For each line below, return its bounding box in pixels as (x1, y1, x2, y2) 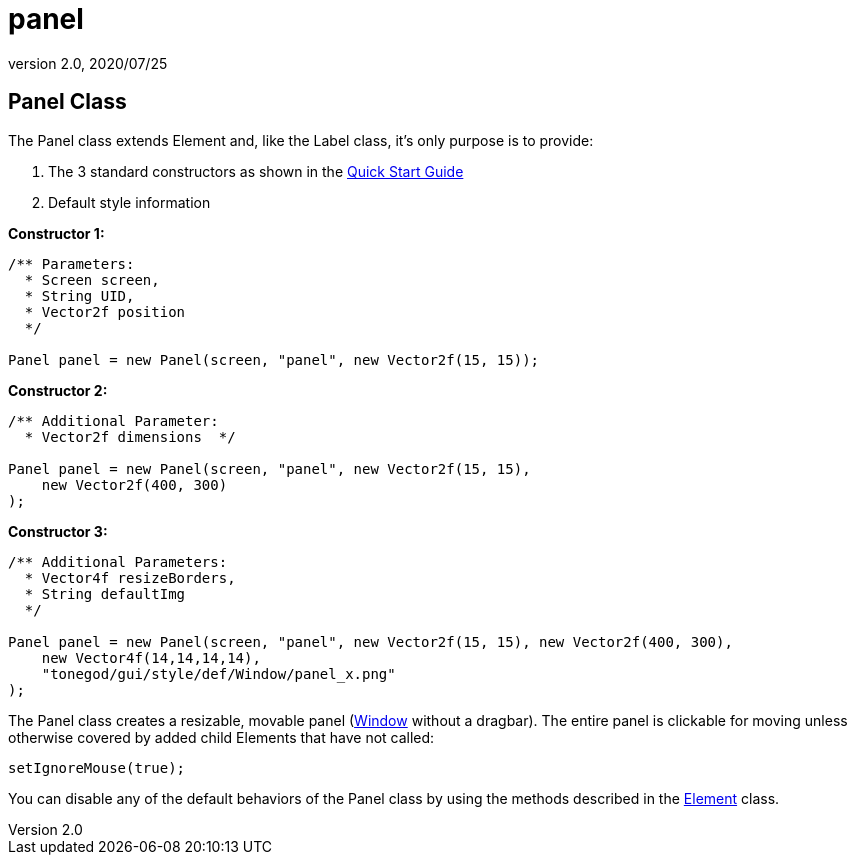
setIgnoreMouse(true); (8, 759, 186, 776)
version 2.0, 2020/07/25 (8, 54, 168, 72)
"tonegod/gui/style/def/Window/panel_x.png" (41, 665, 396, 682)
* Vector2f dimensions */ (24, 428, 236, 445)
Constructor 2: (8, 381, 108, 399)
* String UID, (24, 287, 135, 304)
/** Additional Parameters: (8, 553, 228, 570)
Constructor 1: (8, 224, 105, 242)
